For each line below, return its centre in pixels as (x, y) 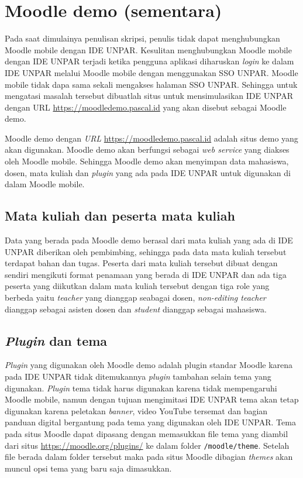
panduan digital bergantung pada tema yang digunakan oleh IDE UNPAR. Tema (150, 422)
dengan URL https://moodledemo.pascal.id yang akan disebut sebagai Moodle (146, 107)
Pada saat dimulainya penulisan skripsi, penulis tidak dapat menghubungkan (142, 38)
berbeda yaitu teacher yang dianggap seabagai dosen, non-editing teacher (135, 298)
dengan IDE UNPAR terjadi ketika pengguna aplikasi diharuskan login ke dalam (149, 61)
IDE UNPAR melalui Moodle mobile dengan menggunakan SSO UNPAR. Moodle (151, 72)
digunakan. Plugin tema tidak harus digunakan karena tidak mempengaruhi (141, 388)
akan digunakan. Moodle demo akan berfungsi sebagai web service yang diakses (147, 149)
